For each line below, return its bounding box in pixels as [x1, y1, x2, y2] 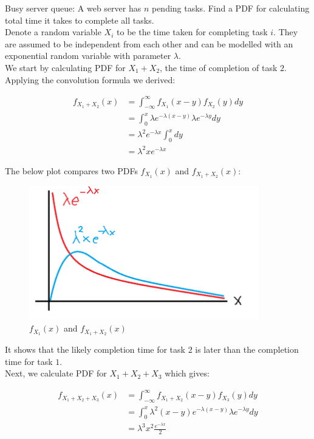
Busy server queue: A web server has [5, 2, 142, 14]
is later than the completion [195, 342, 299, 355]
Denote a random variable [5, 26, 101, 38]
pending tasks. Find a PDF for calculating [151, 2, 310, 14]
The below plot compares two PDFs [5, 164, 138, 177]
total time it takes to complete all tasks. [5, 13, 154, 26]
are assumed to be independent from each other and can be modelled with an [5, 37, 293, 50]
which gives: [165, 367, 210, 379]
